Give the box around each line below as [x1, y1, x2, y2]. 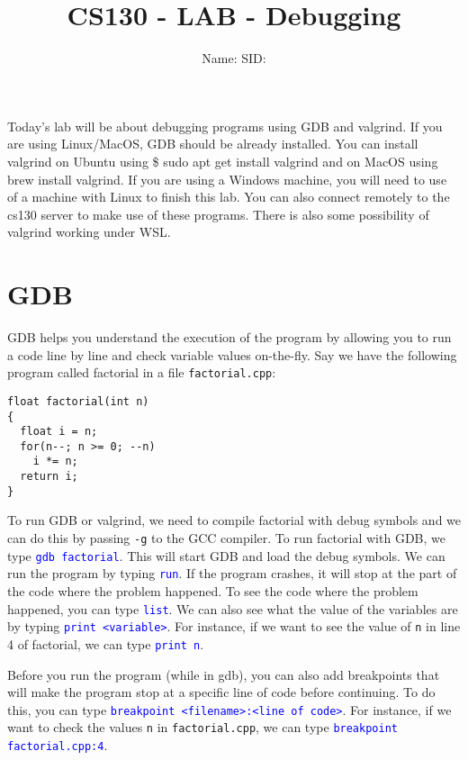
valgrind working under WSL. [7, 222, 171, 241]
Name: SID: [202, 49, 266, 68]
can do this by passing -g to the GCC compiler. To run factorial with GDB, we [7, 529, 445, 547]
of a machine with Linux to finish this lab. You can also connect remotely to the [7, 187, 450, 206]
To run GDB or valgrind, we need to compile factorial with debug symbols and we [7, 511, 462, 529]
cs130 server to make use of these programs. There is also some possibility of [7, 204, 429, 223]
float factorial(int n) [7, 394, 149, 408]
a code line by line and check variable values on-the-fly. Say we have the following [7, 345, 457, 364]
